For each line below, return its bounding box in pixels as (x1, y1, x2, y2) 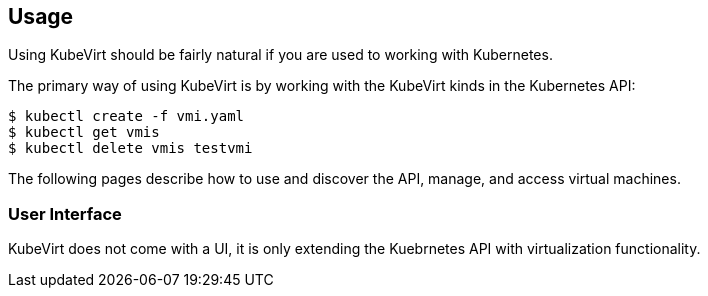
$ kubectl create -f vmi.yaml (8, 108, 245, 125)
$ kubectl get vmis (8, 124, 160, 141)
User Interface (8, 203, 122, 224)
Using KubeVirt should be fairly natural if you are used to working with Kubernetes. (8, 46, 553, 64)
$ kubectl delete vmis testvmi (8, 140, 253, 157)
